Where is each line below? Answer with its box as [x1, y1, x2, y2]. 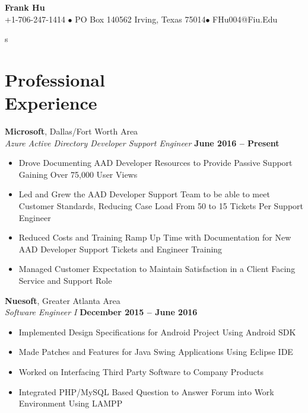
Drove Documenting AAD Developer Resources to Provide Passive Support [18, 156, 293, 169]
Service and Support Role [18, 274, 112, 287]
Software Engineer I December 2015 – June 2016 [5, 306, 198, 318]
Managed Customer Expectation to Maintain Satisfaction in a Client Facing [18, 262, 296, 275]
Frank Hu [5, 1, 45, 13]
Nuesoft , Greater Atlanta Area [5, 294, 120, 306]
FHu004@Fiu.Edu [212, 12, 278, 25]
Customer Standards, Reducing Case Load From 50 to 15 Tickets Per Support [18, 200, 304, 212]
